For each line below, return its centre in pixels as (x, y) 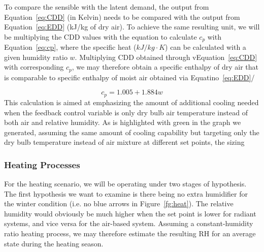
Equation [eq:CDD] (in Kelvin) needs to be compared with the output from (122, 17)
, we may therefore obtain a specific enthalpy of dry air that (165, 67)
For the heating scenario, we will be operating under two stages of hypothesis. (125, 184)
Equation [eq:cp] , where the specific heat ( (70, 47)
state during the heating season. (54, 243)
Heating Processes (42, 164)
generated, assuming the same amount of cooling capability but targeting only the (132, 132)
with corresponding (34, 67)
